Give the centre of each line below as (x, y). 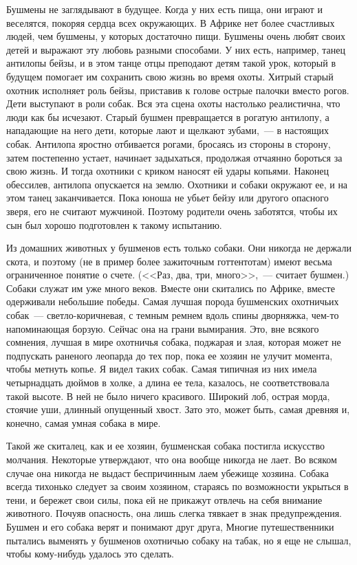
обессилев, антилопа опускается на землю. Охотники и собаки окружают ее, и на (177, 184)
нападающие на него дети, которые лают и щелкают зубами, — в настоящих (168, 130)
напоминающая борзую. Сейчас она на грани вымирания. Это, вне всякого (163, 328)
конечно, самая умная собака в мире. (84, 422)
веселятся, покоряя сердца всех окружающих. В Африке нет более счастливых (171, 22)
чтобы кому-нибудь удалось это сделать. (90, 554)
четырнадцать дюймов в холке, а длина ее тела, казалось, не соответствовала (168, 383)
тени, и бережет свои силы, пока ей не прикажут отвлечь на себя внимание (164, 499)
